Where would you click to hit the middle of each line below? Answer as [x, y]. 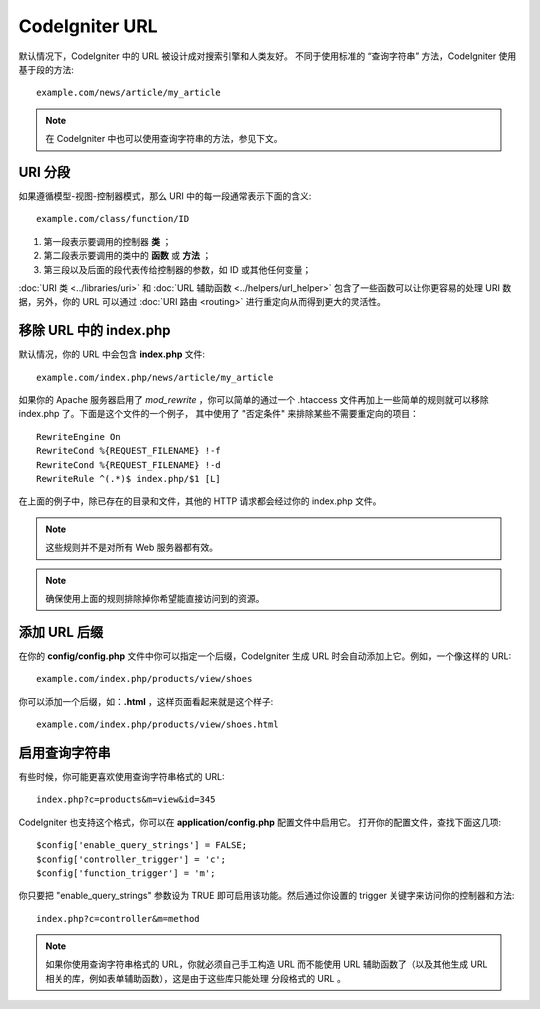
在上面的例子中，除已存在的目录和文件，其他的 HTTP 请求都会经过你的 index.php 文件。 [200, 501]
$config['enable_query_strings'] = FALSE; [142, 845]
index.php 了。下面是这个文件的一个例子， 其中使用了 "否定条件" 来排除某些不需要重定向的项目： [218, 414]
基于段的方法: [46, 69]
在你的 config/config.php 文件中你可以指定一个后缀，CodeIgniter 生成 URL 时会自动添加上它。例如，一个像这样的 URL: [265, 656]
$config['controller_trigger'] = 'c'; [131, 859]
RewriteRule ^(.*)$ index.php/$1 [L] [129, 478]
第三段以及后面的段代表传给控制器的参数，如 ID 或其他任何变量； [177, 269]
